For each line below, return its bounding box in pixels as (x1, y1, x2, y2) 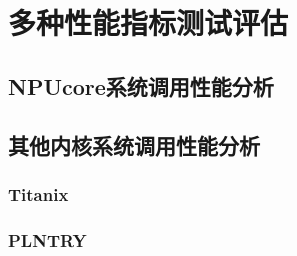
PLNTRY (8, 227, 87, 252)
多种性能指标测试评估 (8, 2, 289, 43)
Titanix (8, 181, 69, 206)
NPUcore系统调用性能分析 (8, 70, 274, 101)
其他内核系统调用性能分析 (8, 129, 260, 160)
